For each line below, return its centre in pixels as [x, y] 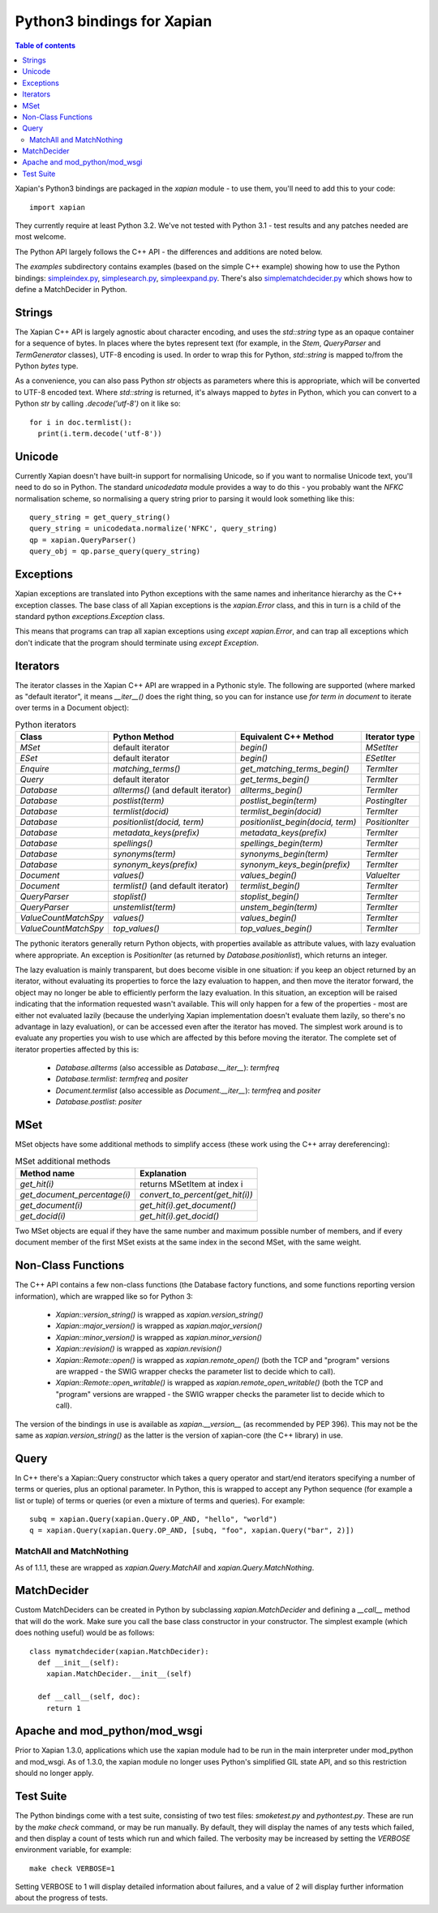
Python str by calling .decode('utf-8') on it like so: [98, 404]
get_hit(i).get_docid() [179, 1215]
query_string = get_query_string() [100, 518]
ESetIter [381, 759]
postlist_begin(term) [278, 801]
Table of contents [45, 45]
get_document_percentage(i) [75, 1194]
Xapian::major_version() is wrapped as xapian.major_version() [159, 1326]
